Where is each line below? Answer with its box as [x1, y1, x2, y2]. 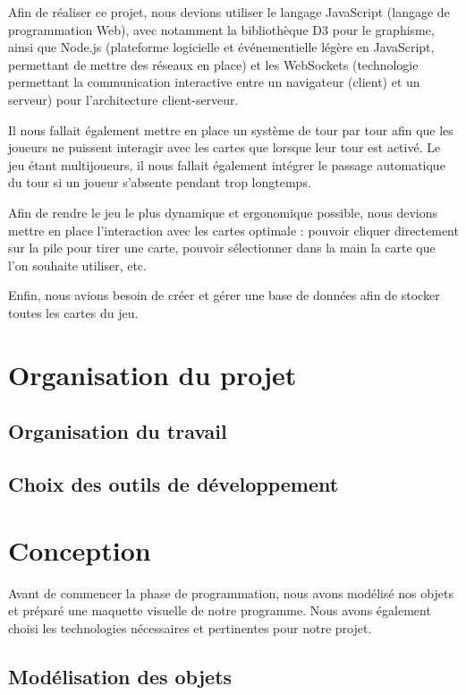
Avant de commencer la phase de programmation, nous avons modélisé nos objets [8, 583, 453, 602]
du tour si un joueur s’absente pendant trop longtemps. [8, 173, 311, 192]
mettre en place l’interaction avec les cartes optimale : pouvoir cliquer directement [8, 220, 459, 239]
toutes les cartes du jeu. [8, 303, 139, 322]
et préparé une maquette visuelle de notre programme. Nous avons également [8, 601, 431, 620]
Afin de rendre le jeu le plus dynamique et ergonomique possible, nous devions [8, 202, 438, 221]
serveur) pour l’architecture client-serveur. [8, 90, 239, 108]
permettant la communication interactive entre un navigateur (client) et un [8, 73, 420, 91]
